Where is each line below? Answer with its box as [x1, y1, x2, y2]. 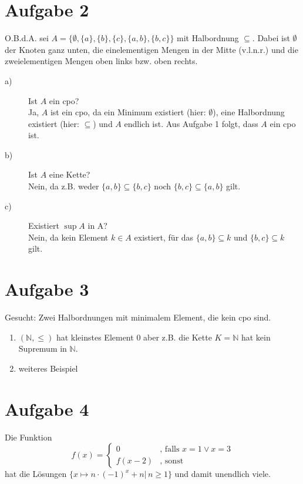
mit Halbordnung [177, 32, 239, 44]
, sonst [160, 456, 184, 465]
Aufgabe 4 [5, 396, 89, 420]
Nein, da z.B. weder [28, 180, 99, 192]
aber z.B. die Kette [143, 331, 212, 343]
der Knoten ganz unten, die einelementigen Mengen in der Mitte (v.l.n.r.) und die [5, 43, 298, 55]
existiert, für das [134, 231, 194, 243]
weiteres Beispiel [18, 362, 78, 374]
